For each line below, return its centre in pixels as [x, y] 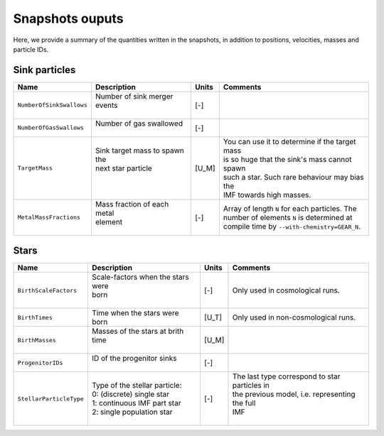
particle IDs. [31, 49]
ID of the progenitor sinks [134, 359]
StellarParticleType [51, 399]
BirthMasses [37, 340]
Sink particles [44, 70]
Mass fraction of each [132, 204]
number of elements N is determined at [288, 217]
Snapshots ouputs [68, 18]
